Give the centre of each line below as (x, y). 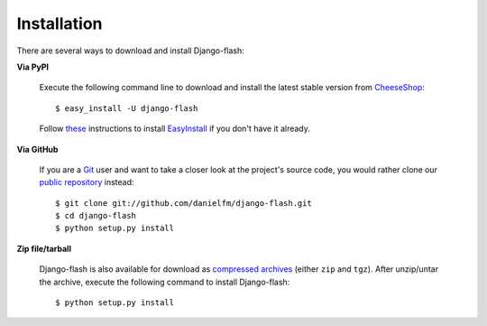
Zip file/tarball (44, 248)
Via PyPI (33, 67)
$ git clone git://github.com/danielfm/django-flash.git (184, 203)
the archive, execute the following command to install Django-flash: (165, 282)
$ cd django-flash (96, 216)
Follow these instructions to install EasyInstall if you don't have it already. (175, 129)
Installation (60, 23)
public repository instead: (87, 182)
